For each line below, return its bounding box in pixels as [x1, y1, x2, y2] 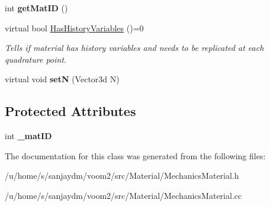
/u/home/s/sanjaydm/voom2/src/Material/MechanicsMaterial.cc [5, 189, 242, 201]
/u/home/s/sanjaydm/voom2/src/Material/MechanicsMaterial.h [5, 169, 239, 182]
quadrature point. [5, 53, 67, 65]
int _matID [5, 130, 52, 142]
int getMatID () [5, 2, 68, 14]
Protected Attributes [5, 102, 136, 120]
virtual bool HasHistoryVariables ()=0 [5, 21, 144, 34]
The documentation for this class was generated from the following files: [5, 149, 266, 162]
